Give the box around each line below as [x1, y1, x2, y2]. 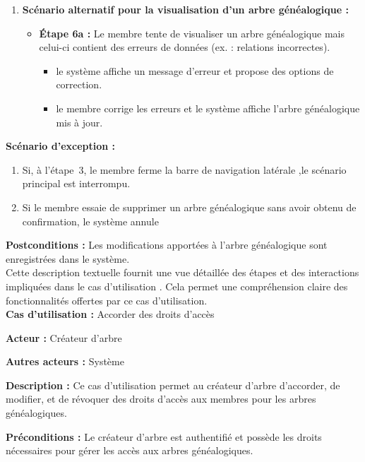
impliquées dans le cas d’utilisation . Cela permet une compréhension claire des [6, 278, 348, 293]
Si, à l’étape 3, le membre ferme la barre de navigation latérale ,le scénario [22, 162, 347, 177]
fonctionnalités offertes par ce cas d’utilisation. [6, 292, 208, 307]
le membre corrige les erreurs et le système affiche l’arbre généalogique [56, 100, 360, 115]
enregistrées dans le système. [6, 251, 130, 266]
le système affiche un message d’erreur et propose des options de [56, 63, 334, 78]
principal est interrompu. [22, 176, 131, 191]
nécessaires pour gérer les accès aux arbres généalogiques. [6, 443, 253, 458]
